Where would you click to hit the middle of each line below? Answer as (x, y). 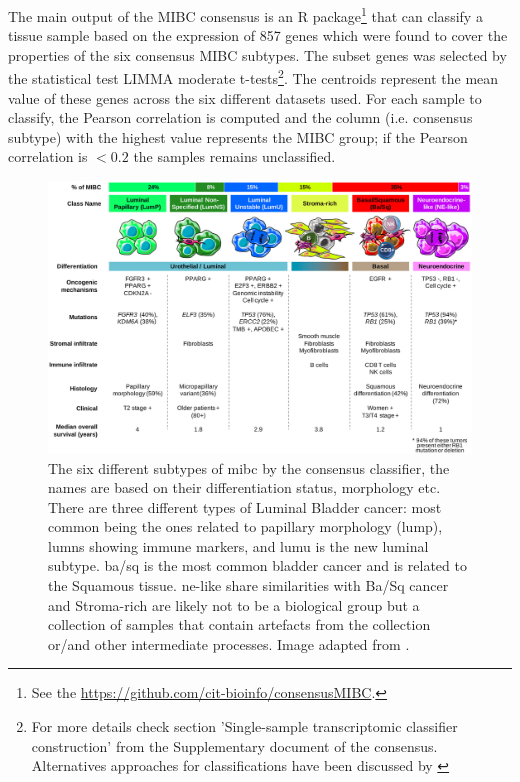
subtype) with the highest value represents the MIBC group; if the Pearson (238, 136)
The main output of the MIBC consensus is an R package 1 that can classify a (245, 14)
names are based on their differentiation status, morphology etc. (244, 487)
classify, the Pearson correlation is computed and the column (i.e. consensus (240, 117)
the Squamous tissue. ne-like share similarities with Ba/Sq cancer (248, 585)
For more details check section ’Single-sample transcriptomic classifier (244, 726)
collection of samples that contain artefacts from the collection (239, 624)
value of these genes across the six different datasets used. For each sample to (245, 97)
